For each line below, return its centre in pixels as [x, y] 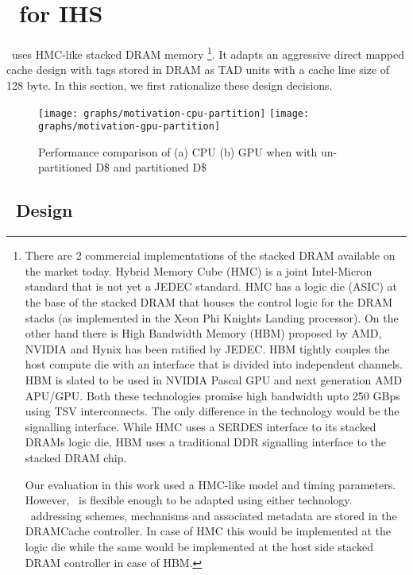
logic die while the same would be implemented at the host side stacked [199, 546]
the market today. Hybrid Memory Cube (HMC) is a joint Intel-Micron [199, 270]
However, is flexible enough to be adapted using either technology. [189, 500]
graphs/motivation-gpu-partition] [129, 127]
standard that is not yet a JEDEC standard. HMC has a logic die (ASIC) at [211, 286]
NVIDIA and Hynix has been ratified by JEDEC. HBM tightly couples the [207, 348]
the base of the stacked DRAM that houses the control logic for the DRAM [209, 302]
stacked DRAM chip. [76, 457]
